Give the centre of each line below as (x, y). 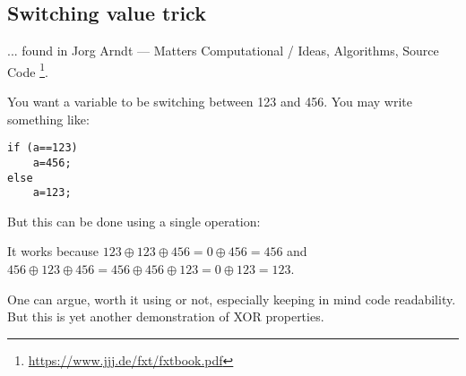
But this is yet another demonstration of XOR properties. (166, 316)
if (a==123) (43, 148)
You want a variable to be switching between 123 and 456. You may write (210, 102)
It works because (53, 251)
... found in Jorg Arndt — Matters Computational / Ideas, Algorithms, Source (223, 51)
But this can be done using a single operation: (134, 221)
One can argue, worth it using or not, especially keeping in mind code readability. (232, 299)
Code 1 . (28, 70)
